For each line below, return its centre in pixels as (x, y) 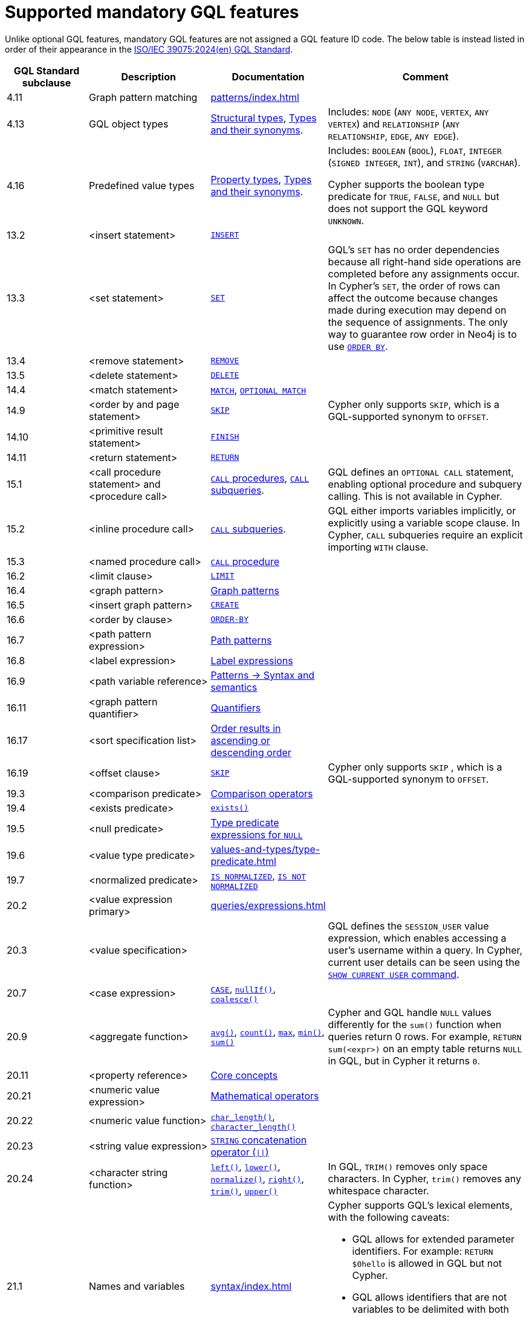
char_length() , (243, 1116)
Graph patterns (245, 590)
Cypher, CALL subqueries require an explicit (425, 535)
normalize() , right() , (257, 1178)
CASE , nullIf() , (243, 989)
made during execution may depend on (417, 310)
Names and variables (137, 1286)
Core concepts (244, 1075)
